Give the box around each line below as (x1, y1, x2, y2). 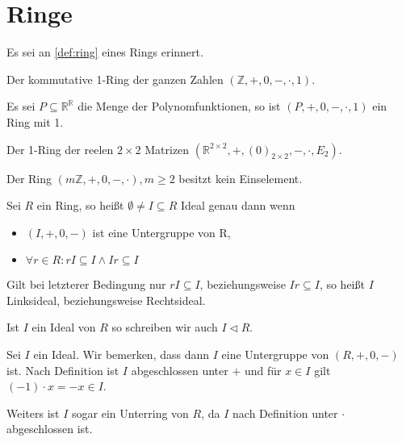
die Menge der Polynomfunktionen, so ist (77, 98, 281, 115)
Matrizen (144, 140, 190, 157)
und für (244, 361, 282, 378)
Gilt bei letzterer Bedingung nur (6, 276, 166, 293)
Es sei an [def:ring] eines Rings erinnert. (6, 44, 203, 60)
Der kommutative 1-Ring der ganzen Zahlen (6, 70, 224, 87)
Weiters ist (6, 404, 60, 421)
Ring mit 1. (6, 113, 64, 130)
